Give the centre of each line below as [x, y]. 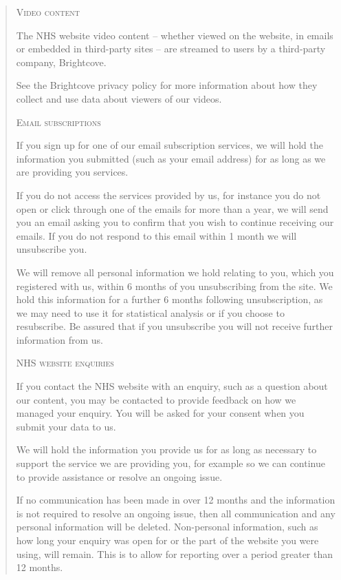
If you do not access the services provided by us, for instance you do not [168, 195]
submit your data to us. [66, 426]
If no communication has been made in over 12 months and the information [176, 500]
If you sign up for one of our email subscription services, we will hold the [170, 145]
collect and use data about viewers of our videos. [119, 98]
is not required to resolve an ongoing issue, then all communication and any [176, 513]
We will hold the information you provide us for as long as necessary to [166, 449]
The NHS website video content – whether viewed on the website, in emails [175, 35]
